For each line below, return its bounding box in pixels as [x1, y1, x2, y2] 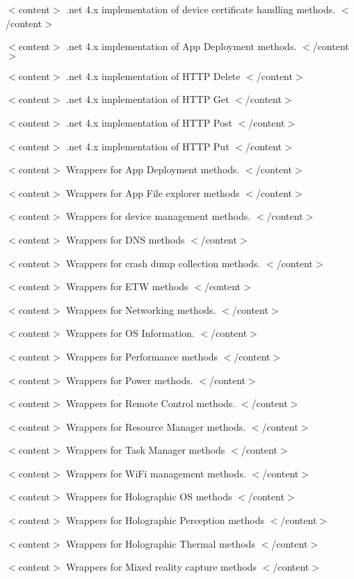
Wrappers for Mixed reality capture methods [66, 560, 257, 574]
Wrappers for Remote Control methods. [66, 396, 236, 411]
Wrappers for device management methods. [66, 209, 251, 223]
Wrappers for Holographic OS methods [66, 489, 232, 504]
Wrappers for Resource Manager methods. [66, 419, 246, 434]
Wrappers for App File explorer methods [66, 185, 240, 200]
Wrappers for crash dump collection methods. [66, 255, 261, 270]
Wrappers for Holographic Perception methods [66, 513, 264, 528]
